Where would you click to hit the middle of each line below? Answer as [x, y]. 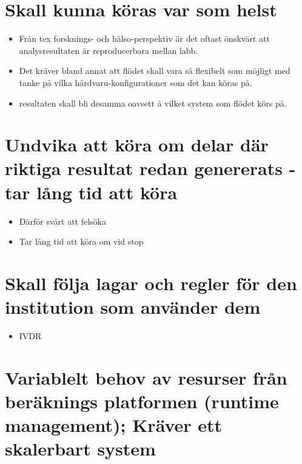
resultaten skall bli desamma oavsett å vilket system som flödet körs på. [153, 103]
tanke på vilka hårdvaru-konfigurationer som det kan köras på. [136, 82]
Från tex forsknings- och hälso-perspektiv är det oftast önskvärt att [144, 38]
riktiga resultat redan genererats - [150, 168]
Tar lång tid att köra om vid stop [81, 241]
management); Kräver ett [114, 425]
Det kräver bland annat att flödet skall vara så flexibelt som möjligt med [155, 71]
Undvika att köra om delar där [137, 144]
